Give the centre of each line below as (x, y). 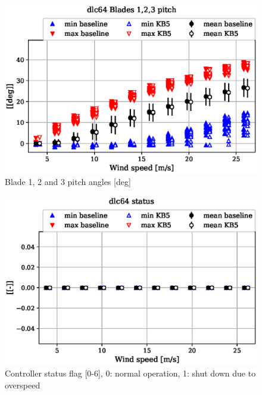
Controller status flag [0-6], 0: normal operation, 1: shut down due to (130, 373)
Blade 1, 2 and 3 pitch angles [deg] (68, 182)
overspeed (23, 385)
